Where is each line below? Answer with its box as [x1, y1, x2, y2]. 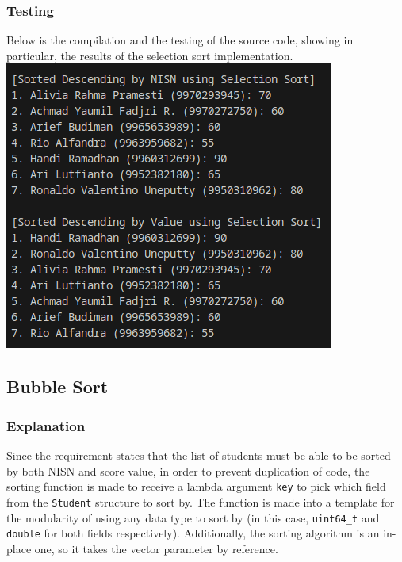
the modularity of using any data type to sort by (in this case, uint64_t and [6, 509, 380, 526]
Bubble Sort [6, 374, 109, 399]
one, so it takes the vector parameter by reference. [34, 540, 278, 556]
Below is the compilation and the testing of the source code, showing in [6, 32, 354, 48]
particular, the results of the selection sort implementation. [6, 47, 293, 63]
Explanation [6, 415, 86, 435]
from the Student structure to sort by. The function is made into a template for [6, 493, 395, 510]
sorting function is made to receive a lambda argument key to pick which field [6, 478, 386, 495]
